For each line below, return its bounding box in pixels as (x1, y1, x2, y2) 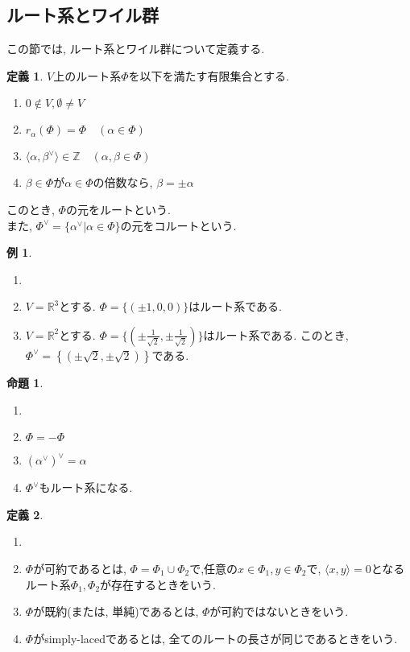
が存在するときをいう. (100, 576, 216, 592)
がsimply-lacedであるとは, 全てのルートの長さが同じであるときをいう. (33, 629, 398, 646)
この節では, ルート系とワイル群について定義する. (6, 40, 265, 57)
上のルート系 (53, 67, 122, 84)
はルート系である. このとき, (203, 326, 349, 343)
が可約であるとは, (33, 559, 126, 576)
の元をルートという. (65, 200, 171, 217)
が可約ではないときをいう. (209, 603, 349, 620)
